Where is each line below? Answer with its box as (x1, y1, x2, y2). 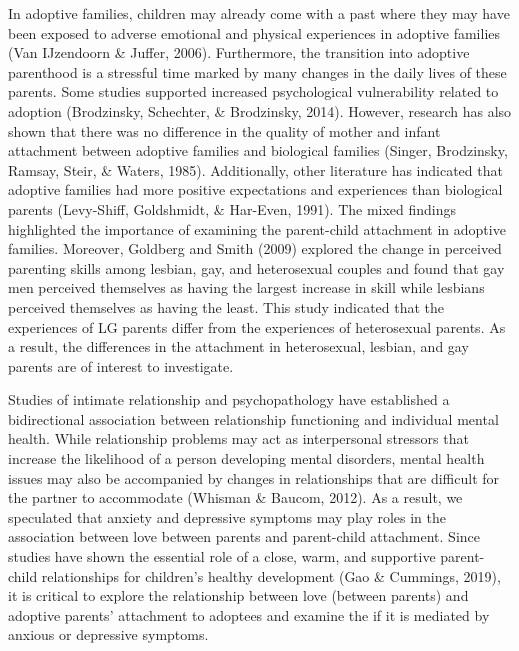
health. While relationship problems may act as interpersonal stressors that (8, 428, 469, 449)
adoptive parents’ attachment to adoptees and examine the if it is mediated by (8, 604, 490, 625)
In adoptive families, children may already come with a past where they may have (8, 3, 510, 23)
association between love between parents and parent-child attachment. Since (8, 526, 480, 547)
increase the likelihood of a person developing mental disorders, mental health (8, 448, 485, 469)
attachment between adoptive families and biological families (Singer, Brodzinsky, (8, 140, 508, 161)
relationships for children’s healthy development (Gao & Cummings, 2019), (41, 565, 501, 586)
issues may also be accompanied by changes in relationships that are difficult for (8, 467, 500, 488)
